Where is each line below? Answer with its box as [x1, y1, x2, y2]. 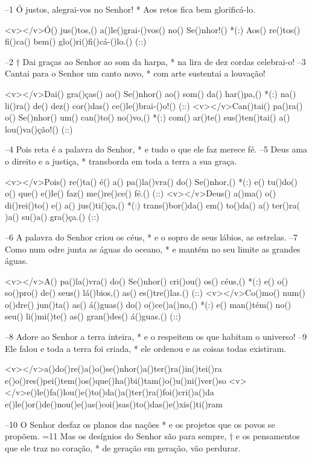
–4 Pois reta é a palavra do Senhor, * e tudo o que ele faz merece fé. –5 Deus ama [5, 143, 308, 155]
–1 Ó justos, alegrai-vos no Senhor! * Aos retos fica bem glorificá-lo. [5, 3, 256, 15]
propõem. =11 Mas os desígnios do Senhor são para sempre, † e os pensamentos [5, 430, 300, 442]
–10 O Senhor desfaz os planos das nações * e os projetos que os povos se [5, 418, 275, 430]
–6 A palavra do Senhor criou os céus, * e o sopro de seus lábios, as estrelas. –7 [5, 230, 298, 243]
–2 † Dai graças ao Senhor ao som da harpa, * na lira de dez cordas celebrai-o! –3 [5, 55, 306, 67]
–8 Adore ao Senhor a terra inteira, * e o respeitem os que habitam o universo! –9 [5, 330, 307, 343]
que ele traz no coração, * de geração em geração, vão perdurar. [5, 441, 241, 454]
